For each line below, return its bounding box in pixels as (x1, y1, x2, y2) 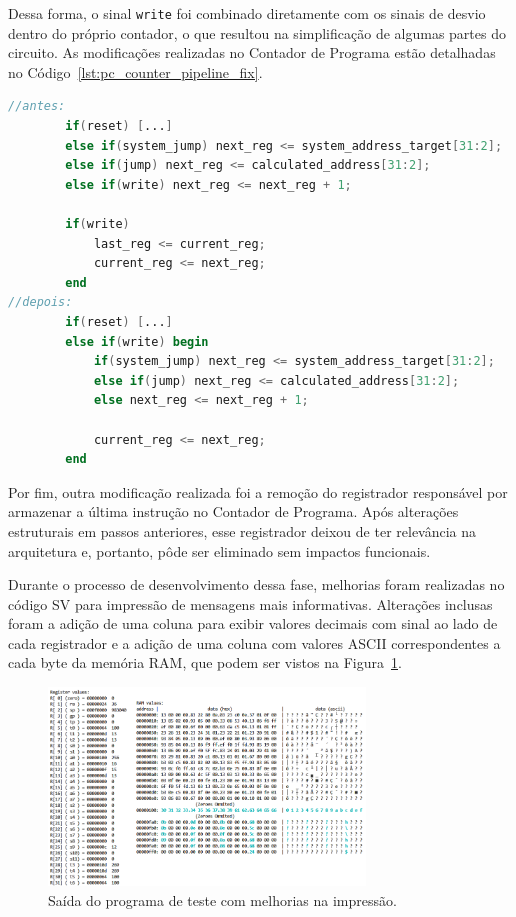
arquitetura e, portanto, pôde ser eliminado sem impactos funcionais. (8, 540, 431, 561)
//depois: (8, 295, 73, 310)
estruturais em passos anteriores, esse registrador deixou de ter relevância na (8, 520, 477, 541)
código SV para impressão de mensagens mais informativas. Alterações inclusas (8, 593, 493, 614)
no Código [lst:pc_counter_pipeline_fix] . (8, 61, 263, 82)
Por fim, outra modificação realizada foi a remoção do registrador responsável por (8, 481, 508, 502)
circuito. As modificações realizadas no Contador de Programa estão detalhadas (8, 42, 496, 63)
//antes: (8, 99, 66, 114)
